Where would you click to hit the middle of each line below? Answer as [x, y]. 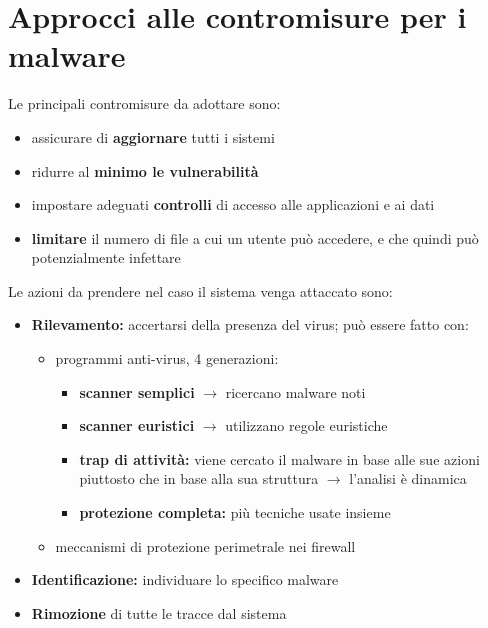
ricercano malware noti [295, 391]
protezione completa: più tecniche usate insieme [235, 512]
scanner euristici [137, 425]
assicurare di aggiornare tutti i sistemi [153, 136]
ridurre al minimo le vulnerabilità [145, 170]
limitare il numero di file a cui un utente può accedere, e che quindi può [255, 237]
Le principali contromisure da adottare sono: [144, 103]
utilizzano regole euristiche [306, 425]
